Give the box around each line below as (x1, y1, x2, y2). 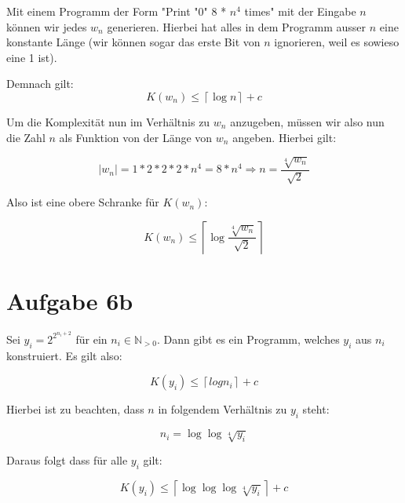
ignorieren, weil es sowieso (274, 34, 400, 50)
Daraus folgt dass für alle (6, 452, 128, 468)
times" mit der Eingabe (244, 3, 356, 19)
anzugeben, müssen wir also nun (230, 113, 385, 129)
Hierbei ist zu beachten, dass (6, 401, 144, 417)
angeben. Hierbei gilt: (232, 129, 337, 145)
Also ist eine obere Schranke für (6, 194, 159, 210)
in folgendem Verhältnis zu (158, 401, 287, 417)
